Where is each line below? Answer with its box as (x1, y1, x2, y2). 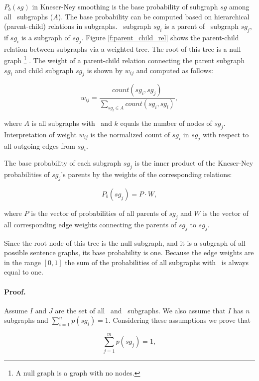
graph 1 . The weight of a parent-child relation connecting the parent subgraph (4, 54, 245, 66)
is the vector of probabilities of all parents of (31, 208, 167, 218)
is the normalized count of (90, 129, 170, 139)
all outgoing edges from (4, 140, 75, 151)
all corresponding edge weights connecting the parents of (4, 219, 177, 229)
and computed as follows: (136, 65, 213, 75)
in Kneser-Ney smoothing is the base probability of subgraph (32, 1, 218, 11)
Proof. (4, 286, 26, 296)
